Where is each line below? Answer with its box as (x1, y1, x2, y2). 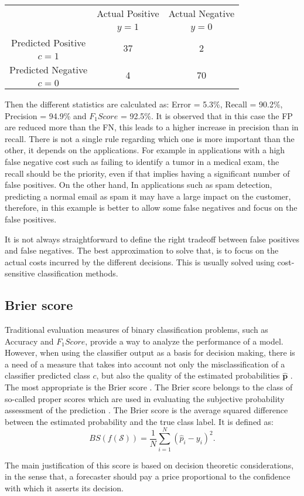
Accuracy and (5, 335, 54, 347)
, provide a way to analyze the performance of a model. (85, 335, 283, 347)
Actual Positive (97, 6, 159, 20)
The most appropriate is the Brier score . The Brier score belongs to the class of (5, 381, 293, 393)
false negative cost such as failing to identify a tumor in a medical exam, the (5, 155, 279, 167)
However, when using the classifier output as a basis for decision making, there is (5, 346, 295, 359)
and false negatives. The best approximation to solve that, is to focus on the (5, 244, 279, 257)
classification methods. (37, 267, 118, 279)
